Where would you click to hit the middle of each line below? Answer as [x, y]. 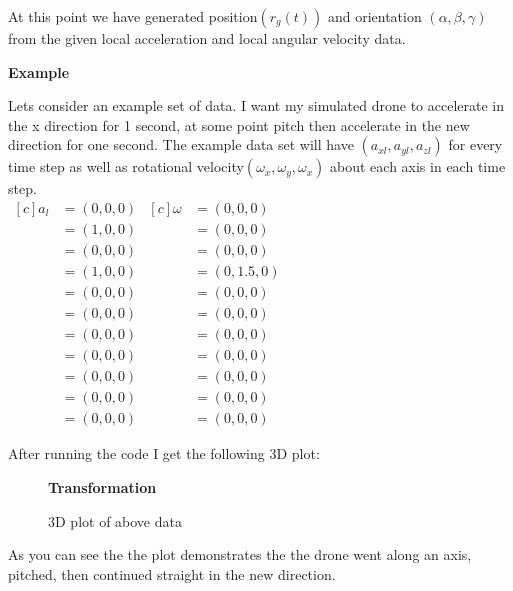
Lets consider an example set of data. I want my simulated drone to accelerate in [256, 105]
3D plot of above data [115, 520]
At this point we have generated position [133, 16]
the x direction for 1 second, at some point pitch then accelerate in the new [239, 124]
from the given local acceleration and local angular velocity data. [207, 38]
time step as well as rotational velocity [126, 166]
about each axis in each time [418, 166]
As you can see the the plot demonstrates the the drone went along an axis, [240, 554]
